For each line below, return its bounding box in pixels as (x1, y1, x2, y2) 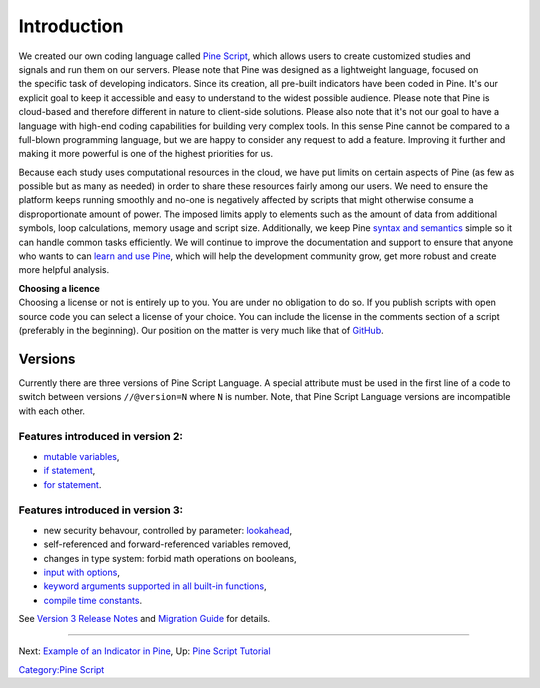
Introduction (18, 15, 124, 37)
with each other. (18, 405, 85, 417)
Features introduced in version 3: (18, 503, 184, 517)
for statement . (43, 478, 102, 490)
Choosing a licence (18, 282, 100, 294)
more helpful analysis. (18, 264, 110, 276)
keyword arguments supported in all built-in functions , (43, 580, 267, 592)
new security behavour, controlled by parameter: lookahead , (43, 524, 293, 536)
